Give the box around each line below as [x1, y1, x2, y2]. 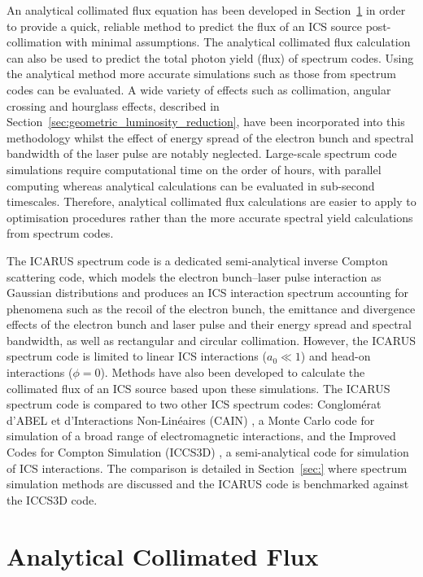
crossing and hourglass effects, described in [7, 97, 220, 114]
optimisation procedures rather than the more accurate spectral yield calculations [7, 208, 413, 225]
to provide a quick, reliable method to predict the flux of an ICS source [7, 17, 362, 34]
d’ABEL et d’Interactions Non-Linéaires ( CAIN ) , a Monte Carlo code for [7, 411, 375, 428]
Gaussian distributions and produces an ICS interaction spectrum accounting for [7, 284, 408, 301]
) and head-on [300, 348, 371, 365]
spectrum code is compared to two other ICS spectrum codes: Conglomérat [7, 396, 382, 413]
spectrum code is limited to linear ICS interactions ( [7, 348, 267, 365]
